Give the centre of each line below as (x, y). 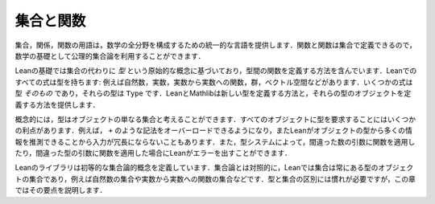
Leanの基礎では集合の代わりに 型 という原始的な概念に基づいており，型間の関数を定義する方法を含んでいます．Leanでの (216, 71)
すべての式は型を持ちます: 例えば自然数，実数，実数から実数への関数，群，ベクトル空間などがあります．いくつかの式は (214, 82)
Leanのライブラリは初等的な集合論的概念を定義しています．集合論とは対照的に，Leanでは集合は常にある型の (197, 168)
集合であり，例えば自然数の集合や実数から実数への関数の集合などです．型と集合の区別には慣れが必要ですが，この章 (222, 179)
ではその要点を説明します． (61, 190)
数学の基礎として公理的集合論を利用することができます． (110, 55)
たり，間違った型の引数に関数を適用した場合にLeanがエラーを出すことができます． (153, 153)
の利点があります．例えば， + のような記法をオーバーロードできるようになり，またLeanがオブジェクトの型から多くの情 (213, 131)
